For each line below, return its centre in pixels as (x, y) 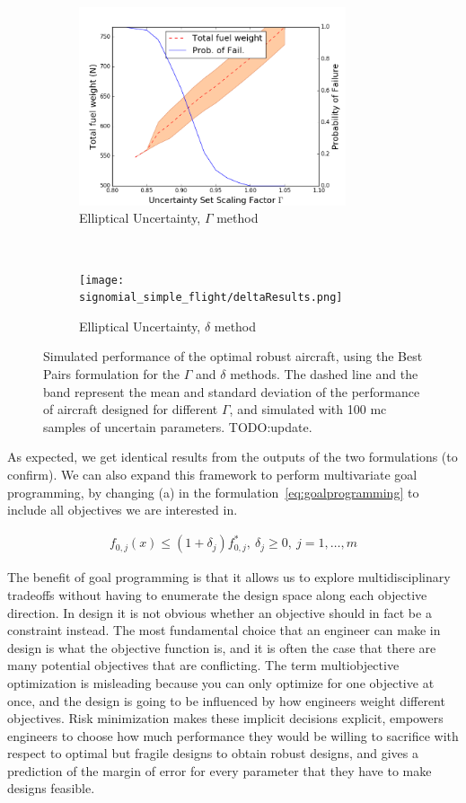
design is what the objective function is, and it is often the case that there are (222, 647)
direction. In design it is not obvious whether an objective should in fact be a (220, 612)
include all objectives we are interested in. (123, 510)
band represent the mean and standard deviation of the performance (232, 391)
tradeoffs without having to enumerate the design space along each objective (217, 594)
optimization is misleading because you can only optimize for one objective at (221, 682)
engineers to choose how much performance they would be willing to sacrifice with (233, 735)
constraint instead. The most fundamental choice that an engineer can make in (224, 630)
